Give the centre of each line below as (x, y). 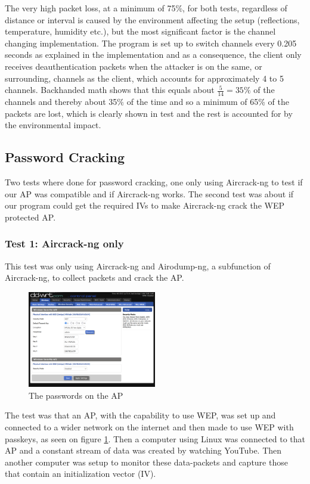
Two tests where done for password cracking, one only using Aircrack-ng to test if (154, 182)
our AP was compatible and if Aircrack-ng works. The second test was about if (149, 193)
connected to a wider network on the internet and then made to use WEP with (149, 426)
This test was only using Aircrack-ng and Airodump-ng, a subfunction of (138, 266)
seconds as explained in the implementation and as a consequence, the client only (153, 55)
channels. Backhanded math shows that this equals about (110, 90)
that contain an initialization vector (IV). (80, 474)
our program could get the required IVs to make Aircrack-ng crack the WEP (145, 205)
